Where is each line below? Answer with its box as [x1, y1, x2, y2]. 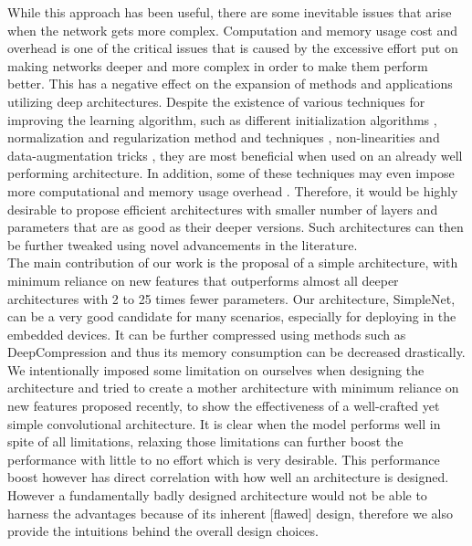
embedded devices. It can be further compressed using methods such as [7, 324, 406, 343]
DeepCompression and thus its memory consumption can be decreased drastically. [7, 342, 466, 362]
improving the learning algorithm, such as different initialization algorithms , [7, 110, 437, 129]
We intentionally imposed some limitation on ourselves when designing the [7, 360, 425, 379]
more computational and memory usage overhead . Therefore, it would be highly [7, 181, 458, 200]
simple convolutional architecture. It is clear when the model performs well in [7, 414, 441, 433]
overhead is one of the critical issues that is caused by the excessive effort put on [7, 38, 458, 58]
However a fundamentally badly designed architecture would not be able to [7, 486, 427, 505]
